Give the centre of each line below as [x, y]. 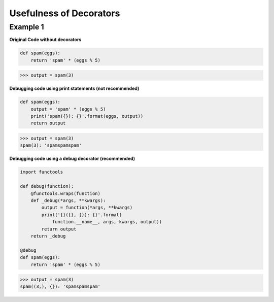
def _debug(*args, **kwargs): [68, 200]
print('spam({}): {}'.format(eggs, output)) [87, 116]
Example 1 [27, 27]
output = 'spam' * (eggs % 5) [68, 109]
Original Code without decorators [45, 40]
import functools [42, 172]
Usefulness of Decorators [65, 13]
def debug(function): [47, 186]
